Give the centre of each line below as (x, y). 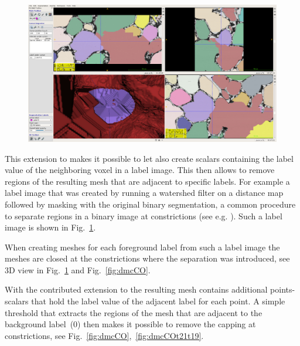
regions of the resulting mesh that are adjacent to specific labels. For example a (147, 181)
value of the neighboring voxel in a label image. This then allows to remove (140, 170)
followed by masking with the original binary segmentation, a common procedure (150, 204)
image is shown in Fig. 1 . (50, 227)
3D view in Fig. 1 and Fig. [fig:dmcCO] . (78, 269)
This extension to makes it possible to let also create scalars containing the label (149, 158)
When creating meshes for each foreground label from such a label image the (142, 247)
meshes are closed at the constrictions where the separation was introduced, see (147, 258)
